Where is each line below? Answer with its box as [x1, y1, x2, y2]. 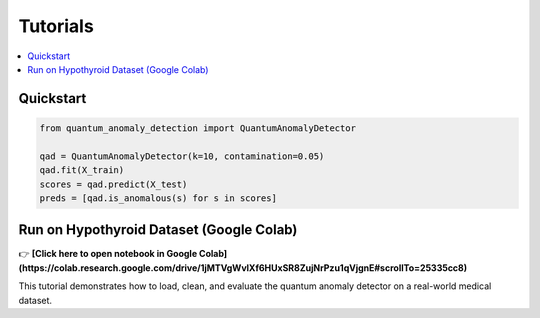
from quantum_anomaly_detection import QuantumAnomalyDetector [39, 122, 357, 134]
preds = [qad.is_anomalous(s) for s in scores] [39, 192, 277, 204]
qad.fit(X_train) [39, 165, 125, 176]
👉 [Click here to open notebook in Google [18, 248, 198, 260]
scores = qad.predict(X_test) [39, 178, 188, 190]
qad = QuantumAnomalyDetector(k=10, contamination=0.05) [39, 150, 325, 162]
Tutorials [18, 15, 94, 37]
